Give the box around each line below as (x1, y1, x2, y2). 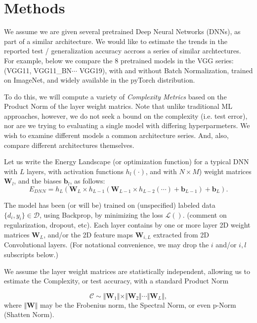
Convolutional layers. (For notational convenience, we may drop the (4, 239, 209, 250)
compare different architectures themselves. (4, 139, 134, 150)
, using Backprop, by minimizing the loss (40, 209, 163, 220)
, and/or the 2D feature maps (43, 230, 133, 240)
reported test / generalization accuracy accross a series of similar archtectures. (4, 46, 241, 56)
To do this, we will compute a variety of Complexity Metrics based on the (4, 91, 227, 101)
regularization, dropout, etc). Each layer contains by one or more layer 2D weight (4, 220, 251, 230)
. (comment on (182, 209, 227, 220)
